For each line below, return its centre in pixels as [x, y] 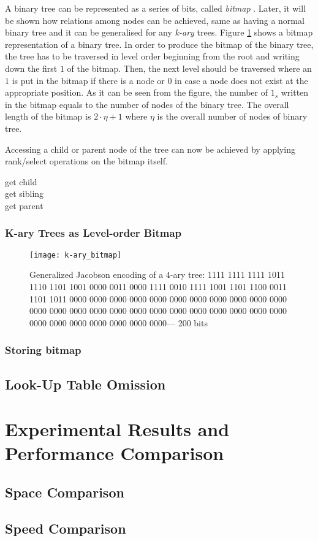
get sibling [25, 194]
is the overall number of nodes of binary [232, 116]
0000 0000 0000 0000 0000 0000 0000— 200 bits [119, 322]
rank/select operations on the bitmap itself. [86, 161]
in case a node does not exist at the [241, 80]
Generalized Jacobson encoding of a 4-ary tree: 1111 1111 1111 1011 [157, 274]
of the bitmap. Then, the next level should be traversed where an [189, 68]
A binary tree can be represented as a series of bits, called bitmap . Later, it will [156, 8]
